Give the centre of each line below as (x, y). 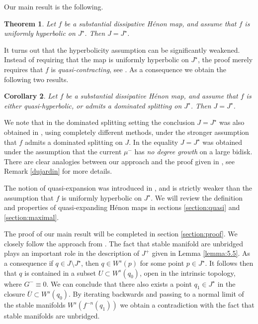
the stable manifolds (35, 305)
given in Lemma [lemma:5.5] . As (201, 253)
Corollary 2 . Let (31, 96)
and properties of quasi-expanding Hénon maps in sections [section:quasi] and (122, 207)
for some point (162, 263)
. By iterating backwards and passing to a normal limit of (156, 294)
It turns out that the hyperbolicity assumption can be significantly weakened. (122, 50)
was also (232, 122)
